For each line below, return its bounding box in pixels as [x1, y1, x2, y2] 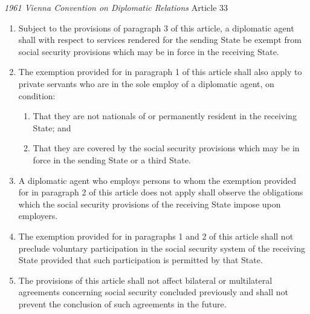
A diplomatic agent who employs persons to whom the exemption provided [18, 174, 296, 186]
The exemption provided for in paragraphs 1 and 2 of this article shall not [18, 229, 294, 242]
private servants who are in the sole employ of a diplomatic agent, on [18, 77, 274, 90]
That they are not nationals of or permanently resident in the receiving [33, 110, 297, 122]
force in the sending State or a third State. [33, 153, 191, 166]
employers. [18, 209, 58, 222]
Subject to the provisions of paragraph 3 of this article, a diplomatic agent [18, 21, 294, 34]
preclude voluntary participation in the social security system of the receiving [18, 241, 305, 254]
